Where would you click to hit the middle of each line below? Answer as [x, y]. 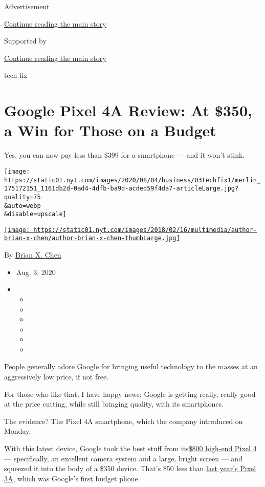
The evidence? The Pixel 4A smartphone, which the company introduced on [124, 421]
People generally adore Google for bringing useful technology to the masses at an [131, 366]
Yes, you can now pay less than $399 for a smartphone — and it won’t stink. [125, 155]
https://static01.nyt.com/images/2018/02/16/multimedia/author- [145, 230]
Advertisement [27, 6]
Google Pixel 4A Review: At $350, [128, 110]
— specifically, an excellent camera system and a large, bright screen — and [123, 458]
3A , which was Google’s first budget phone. [72, 478]
